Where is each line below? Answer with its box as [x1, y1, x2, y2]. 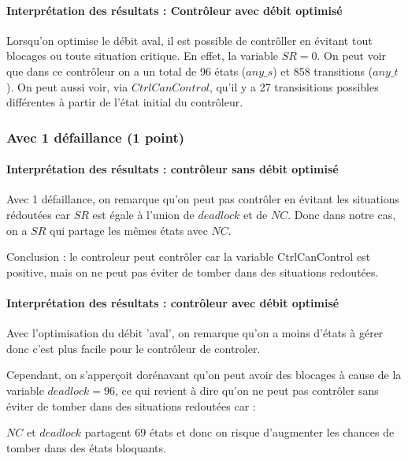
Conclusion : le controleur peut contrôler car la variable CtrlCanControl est [6, 248, 371, 265]
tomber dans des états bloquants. [6, 439, 166, 455]
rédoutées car [6, 206, 71, 222]
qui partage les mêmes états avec [50, 221, 208, 238]
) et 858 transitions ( [273, 62, 373, 79]
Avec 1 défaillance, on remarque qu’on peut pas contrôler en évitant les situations [6, 191, 400, 207]
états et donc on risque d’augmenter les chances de [149, 424, 395, 441]
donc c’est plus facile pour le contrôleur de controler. [6, 340, 261, 356]
